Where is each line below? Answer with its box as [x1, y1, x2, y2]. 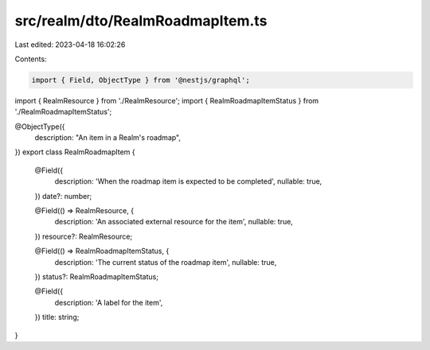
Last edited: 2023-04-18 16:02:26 [14, 40, 126, 49]
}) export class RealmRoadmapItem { [14, 147, 135, 157]
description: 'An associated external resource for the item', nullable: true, [54, 217, 294, 227]
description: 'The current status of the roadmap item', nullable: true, [54, 257, 277, 266]
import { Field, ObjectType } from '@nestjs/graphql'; [31, 76, 250, 84]
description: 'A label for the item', [54, 297, 163, 307]
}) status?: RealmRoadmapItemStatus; [34, 271, 159, 282]
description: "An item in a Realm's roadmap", [34, 133, 182, 142]
